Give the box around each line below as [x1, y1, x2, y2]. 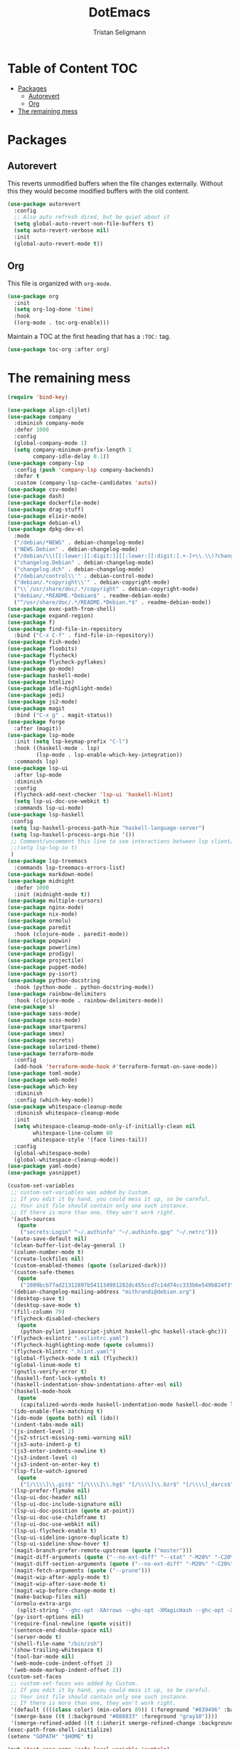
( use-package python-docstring [7, 977, 100, 984]
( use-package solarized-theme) [7, 1043, 100, 1050]
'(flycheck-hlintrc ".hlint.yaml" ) [10, 1348, 116, 1356]
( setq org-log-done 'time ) [14, 306, 94, 313]
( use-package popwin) [7, 937, 72, 944]
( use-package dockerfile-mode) [7, 499, 100, 507]
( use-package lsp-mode [7, 731, 75, 739]
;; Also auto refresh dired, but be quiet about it [14, 213, 171, 221]
